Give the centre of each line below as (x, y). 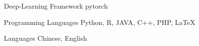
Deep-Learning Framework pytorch (56, 6)
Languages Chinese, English (46, 38)
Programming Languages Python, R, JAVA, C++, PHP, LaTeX (100, 22)
